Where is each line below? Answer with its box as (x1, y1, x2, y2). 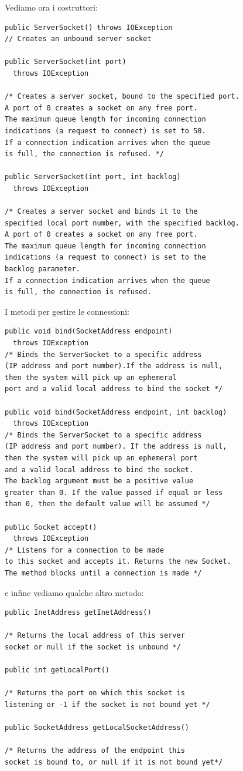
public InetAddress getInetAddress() (5, 608, 152, 617)
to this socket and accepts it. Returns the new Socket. (5, 557, 231, 566)
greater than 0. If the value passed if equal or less (5, 488, 223, 497)
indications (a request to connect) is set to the (5, 253, 206, 262)
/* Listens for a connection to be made (5, 546, 165, 554)
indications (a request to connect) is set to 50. (5, 126, 206, 135)
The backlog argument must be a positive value (5, 477, 194, 486)
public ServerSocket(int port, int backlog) (5, 173, 181, 181)
